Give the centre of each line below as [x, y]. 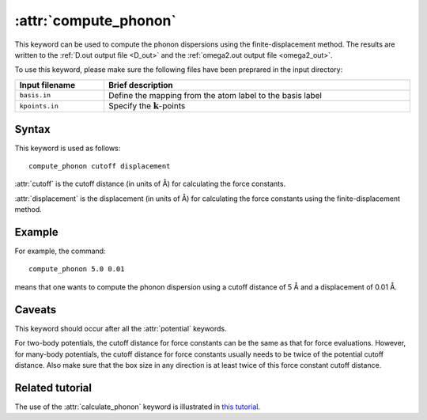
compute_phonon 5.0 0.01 [77, 269]
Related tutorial [53, 388]
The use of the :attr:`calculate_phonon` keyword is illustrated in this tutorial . [138, 407]
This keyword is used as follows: [68, 148]
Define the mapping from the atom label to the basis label [215, 95]
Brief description [140, 85]
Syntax [32, 129]
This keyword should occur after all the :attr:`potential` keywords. [121, 328]
